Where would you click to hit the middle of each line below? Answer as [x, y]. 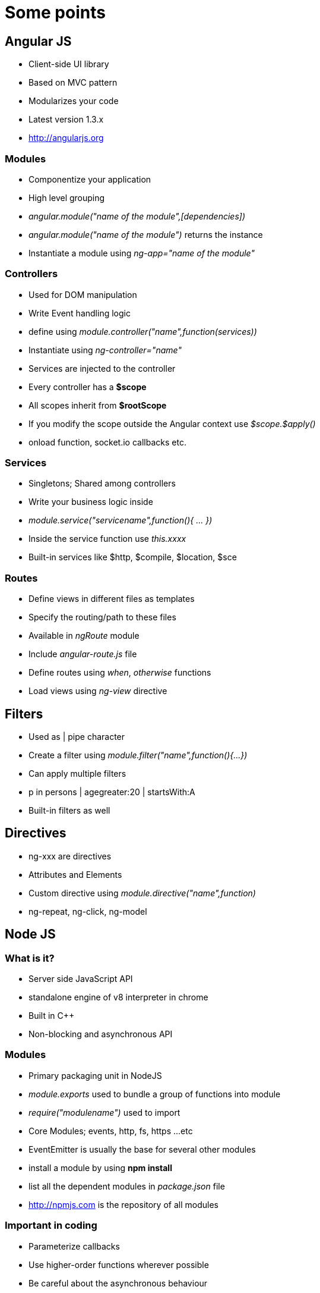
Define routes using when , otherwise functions [120, 673]
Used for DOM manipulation [83, 294]
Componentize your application [90, 179]
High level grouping [67, 197]
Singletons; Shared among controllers [102, 484]
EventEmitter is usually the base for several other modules [142, 1149]
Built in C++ [52, 1016]
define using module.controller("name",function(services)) [143, 331]
